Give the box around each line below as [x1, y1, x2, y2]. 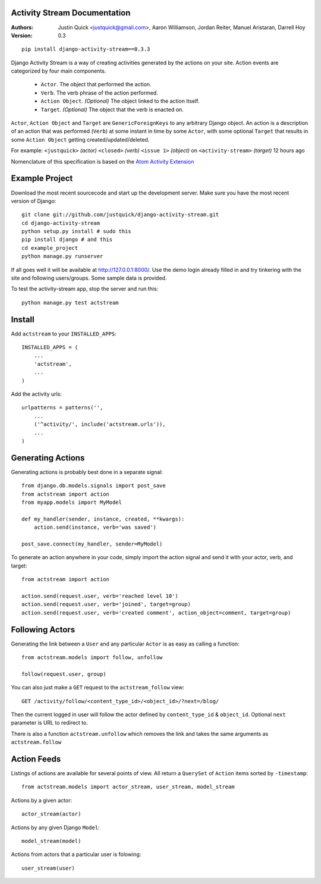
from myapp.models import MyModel [21, 499, 122, 506]
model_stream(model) [21, 838, 81, 845]
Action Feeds [11, 754, 61, 764]
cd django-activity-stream [21, 220, 100, 226]
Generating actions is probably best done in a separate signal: [11, 468, 163, 475]
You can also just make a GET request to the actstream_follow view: [11, 684, 184, 691]
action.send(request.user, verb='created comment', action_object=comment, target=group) [21, 609, 291, 616]
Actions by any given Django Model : [11, 824, 100, 831]
